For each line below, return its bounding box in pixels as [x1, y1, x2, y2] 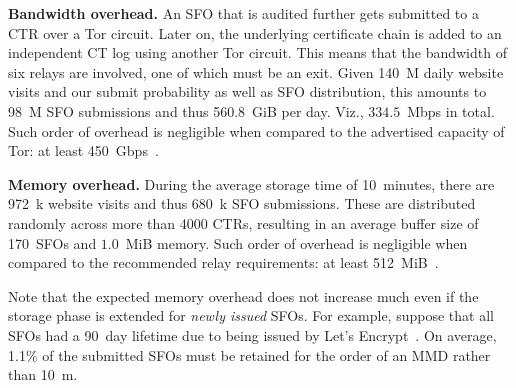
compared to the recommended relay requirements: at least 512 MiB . [8, 252, 439, 273]
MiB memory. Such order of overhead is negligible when [125, 232, 468, 253]
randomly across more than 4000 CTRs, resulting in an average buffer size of [8, 212, 479, 233]
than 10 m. [8, 364, 78, 385]
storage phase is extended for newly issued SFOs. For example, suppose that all [8, 305, 494, 326]
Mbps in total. [407, 100, 495, 121]
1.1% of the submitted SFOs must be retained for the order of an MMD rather [8, 344, 491, 365]
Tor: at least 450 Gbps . [8, 140, 159, 161]
